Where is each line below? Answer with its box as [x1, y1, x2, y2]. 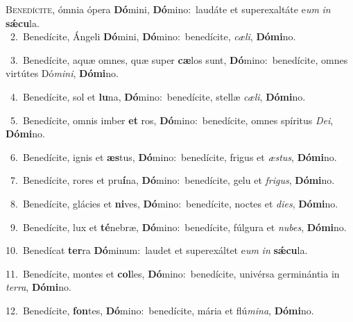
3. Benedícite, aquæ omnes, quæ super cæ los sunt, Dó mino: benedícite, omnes [10, 52, 348, 67]
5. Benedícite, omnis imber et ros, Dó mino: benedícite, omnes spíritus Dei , [10, 112, 334, 127]
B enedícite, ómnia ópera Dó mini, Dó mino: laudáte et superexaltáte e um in [6, 2, 331, 16]
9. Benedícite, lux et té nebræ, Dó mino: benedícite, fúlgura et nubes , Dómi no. [10, 219, 347, 234]
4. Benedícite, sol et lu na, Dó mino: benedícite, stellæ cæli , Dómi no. [10, 89, 306, 103]
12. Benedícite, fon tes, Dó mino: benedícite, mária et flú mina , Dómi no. [6, 303, 314, 317]
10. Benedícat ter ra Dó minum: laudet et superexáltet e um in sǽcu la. [6, 243, 308, 257]
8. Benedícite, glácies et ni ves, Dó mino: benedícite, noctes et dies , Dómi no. [10, 196, 338, 210]
